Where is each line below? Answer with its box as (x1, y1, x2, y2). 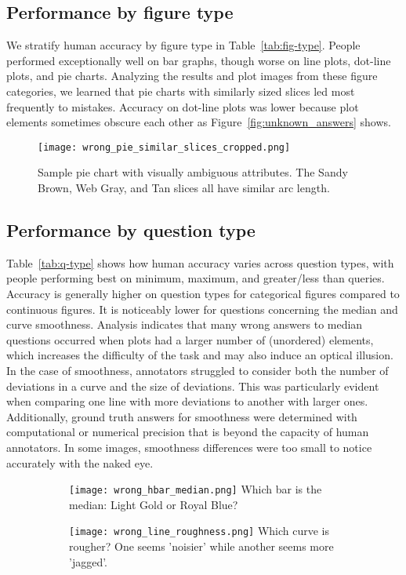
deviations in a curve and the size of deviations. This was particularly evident (6, 377, 379, 394)
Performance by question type (6, 218, 256, 242)
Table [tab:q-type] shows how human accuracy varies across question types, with (6, 254, 394, 271)
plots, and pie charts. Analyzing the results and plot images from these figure (6, 67, 378, 84)
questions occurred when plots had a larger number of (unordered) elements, (6, 331, 374, 348)
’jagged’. (69, 553, 108, 570)
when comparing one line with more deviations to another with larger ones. (6, 393, 368, 409)
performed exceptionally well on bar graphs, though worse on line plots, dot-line (6, 52, 391, 68)
